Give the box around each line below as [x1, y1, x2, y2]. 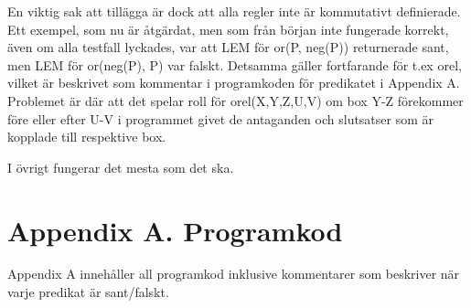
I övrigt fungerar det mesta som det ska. [7, 157, 234, 176]
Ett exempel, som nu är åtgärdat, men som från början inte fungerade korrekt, [7, 19, 449, 38]
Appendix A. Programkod [7, 211, 343, 249]
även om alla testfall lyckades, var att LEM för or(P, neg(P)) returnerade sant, [7, 37, 449, 57]
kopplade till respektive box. [7, 127, 166, 146]
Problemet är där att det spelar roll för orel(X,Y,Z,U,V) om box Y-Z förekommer [7, 90, 464, 110]
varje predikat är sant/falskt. [7, 282, 169, 302]
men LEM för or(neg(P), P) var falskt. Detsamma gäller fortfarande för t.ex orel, [7, 55, 462, 74]
